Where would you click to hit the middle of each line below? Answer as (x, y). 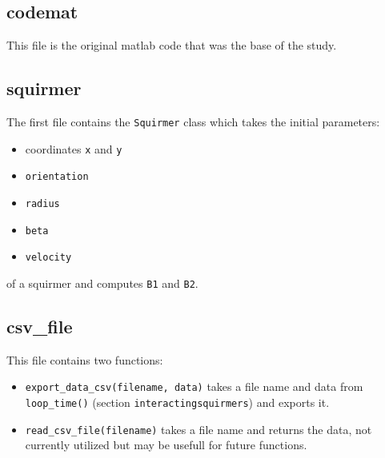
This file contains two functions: (85, 359)
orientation (57, 177)
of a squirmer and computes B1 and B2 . (102, 283)
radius (42, 203)
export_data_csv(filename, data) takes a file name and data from (194, 386)
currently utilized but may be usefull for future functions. (166, 445)
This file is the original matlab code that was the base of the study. (172, 45)
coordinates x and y (74, 148)
